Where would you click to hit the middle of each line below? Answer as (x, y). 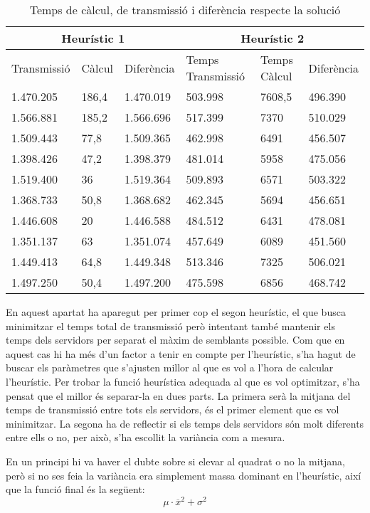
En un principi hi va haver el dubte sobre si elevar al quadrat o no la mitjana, (175, 461)
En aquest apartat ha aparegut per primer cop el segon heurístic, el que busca (176, 312)
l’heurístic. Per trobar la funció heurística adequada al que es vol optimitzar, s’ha (183, 381)
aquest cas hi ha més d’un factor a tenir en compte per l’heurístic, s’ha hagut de (181, 353)
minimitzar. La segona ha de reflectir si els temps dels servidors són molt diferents (185, 423)
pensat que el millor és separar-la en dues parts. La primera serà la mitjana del (178, 395)
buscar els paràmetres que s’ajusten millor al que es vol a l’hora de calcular (170, 367)
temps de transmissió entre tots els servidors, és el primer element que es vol (173, 409)
